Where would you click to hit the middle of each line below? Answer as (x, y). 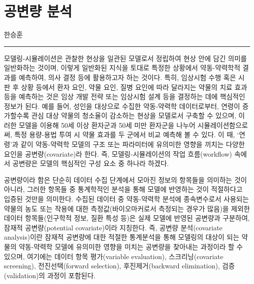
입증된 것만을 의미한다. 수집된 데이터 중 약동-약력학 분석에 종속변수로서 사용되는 (127, 199)
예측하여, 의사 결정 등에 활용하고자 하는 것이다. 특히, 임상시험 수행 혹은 (127, 77)
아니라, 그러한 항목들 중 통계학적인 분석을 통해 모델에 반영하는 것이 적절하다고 (123, 189)
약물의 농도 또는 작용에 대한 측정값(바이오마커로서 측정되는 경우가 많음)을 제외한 (127, 208)
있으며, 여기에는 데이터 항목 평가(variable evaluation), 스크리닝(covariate (114, 256)
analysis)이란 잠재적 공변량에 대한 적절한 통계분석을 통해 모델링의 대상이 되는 (122, 237)
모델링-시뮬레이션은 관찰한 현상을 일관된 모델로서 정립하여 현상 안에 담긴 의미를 (126, 58)
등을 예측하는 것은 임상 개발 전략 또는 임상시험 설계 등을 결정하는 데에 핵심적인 (125, 96)
